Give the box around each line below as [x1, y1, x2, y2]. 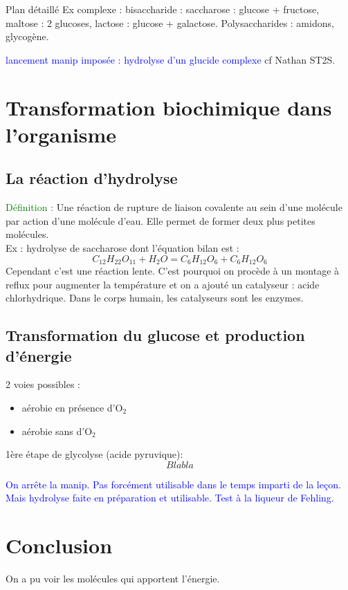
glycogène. [6, 29, 49, 44]
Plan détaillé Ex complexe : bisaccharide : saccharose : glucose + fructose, [6, 2, 320, 16]
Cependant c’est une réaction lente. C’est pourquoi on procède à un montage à [6, 263, 340, 277]
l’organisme [6, 120, 117, 148]
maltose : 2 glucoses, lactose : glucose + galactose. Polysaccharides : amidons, [6, 15, 334, 30]
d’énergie [6, 344, 72, 366]
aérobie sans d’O [21, 423, 93, 438]
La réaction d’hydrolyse [6, 167, 178, 189]
